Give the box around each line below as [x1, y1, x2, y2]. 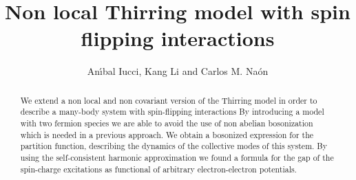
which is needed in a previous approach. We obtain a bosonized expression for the [20, 128, 314, 140]
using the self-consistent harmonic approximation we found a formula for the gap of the [20, 151, 334, 163]
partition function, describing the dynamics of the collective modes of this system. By [20, 140, 327, 152]
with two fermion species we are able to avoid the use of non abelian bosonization [20, 117, 313, 129]
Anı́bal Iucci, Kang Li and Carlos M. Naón [87, 64, 269, 78]
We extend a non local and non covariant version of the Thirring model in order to [20, 94, 317, 106]
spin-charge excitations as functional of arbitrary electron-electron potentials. [20, 163, 297, 175]
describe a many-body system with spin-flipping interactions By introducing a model [20, 106, 324, 117]
